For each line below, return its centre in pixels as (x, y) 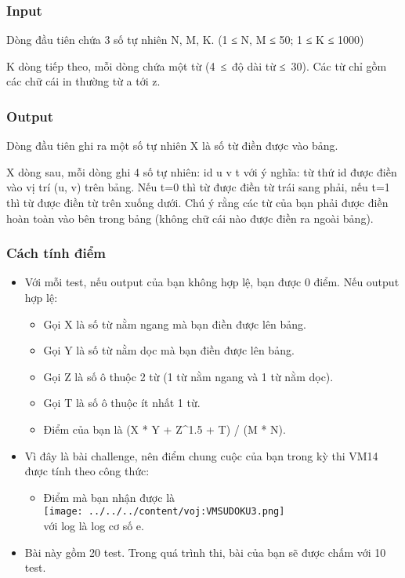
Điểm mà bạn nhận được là (109, 497)
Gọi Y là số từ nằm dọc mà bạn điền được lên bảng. (169, 350)
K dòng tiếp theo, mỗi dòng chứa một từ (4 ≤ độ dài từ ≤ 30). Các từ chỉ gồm (197, 65)
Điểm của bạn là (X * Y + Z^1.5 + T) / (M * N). (165, 429)
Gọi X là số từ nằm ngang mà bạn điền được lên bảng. (175, 324)
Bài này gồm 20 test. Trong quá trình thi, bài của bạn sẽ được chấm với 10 (205, 552)
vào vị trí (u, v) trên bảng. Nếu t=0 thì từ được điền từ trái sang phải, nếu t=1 (198, 187)
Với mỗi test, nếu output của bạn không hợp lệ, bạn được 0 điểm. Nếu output (212, 282)
